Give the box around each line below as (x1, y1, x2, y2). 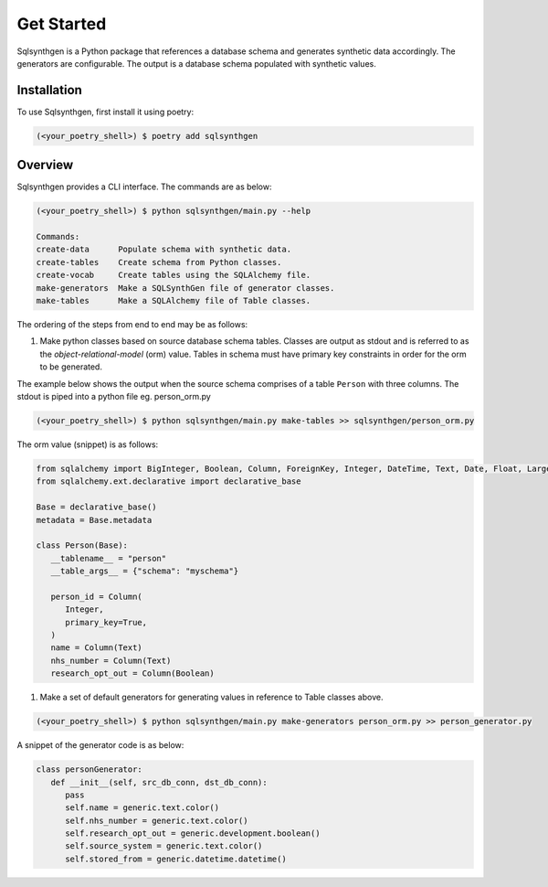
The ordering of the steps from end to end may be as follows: (16, 319, 248, 330)
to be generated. (39, 361, 102, 372)
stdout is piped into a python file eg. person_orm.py (16, 390, 212, 401)
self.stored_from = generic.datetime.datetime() (65, 853, 287, 864)
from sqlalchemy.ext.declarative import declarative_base (36, 476, 301, 486)
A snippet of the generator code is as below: (16, 740, 184, 751)
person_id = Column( (50, 591, 143, 602)
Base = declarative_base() (36, 502, 157, 512)
